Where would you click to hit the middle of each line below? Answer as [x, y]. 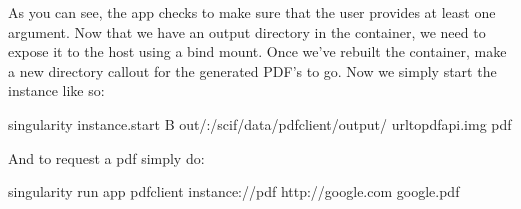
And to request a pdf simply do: [106, 157]
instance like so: [56, 90]
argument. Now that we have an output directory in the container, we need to [247, 31]
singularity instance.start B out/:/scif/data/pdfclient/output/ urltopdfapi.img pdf [260, 123]
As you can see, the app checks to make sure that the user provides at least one [252, 12]
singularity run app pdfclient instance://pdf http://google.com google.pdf [234, 191]
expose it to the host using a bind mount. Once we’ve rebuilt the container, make [257, 51]
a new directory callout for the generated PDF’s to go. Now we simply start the [252, 70]
